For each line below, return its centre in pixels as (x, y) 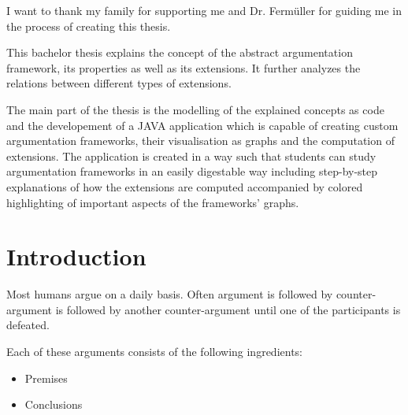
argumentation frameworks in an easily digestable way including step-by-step (192, 171)
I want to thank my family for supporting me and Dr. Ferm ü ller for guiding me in (204, 10)
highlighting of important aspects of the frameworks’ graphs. (153, 202)
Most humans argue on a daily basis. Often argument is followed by (170, 294)
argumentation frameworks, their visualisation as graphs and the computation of (200, 141)
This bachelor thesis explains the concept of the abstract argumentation (180, 52)
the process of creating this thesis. (89, 26)
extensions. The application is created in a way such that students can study (191, 156)
